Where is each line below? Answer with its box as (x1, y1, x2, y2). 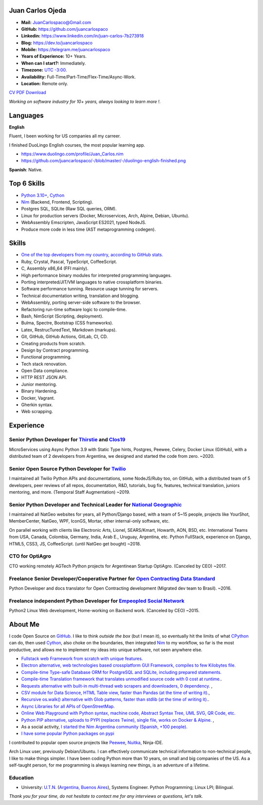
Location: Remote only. (21, 81, 68, 87)
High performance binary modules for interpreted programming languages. (21, 272, 172, 278)
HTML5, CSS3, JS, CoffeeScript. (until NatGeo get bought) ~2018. (9, 541, 141, 546)
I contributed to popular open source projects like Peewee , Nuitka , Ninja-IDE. (9, 739, 163, 745)
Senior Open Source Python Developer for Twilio (9, 465, 126, 472)
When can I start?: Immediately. (21, 60, 86, 66)
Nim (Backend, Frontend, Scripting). (21, 199, 94, 205)
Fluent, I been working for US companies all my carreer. (9, 133, 121, 139)
